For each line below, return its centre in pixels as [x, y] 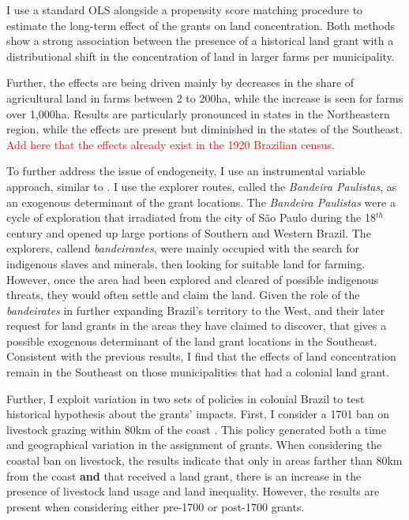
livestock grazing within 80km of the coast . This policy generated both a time [196, 429]
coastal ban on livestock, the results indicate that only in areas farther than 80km [204, 460]
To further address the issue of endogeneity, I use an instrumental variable [186, 171]
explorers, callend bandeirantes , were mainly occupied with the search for [183, 248]
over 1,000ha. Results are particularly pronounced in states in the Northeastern [198, 113]
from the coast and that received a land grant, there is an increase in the [184, 475]
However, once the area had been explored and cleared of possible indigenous [193, 279]
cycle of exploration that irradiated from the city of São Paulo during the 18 [191, 217]
